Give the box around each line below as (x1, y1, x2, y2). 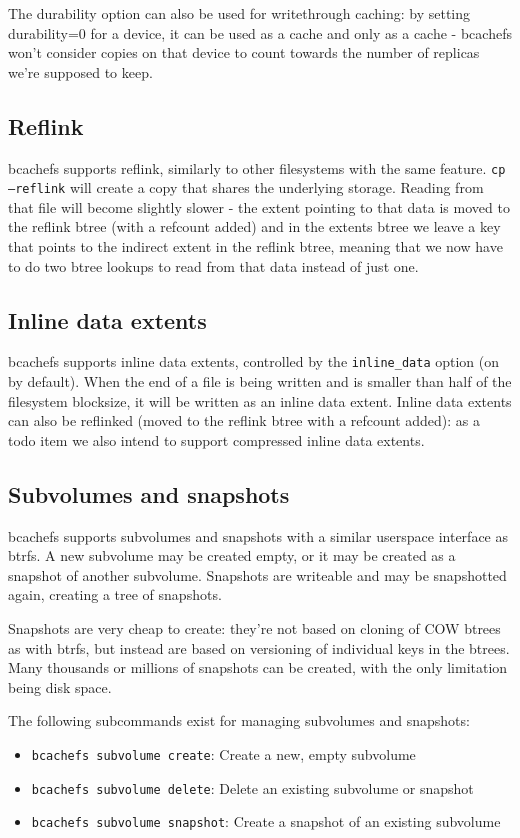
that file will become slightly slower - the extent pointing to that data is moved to (8, 196, 510, 217)
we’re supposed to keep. (8, 61, 153, 82)
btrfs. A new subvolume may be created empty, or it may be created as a (8, 545, 456, 566)
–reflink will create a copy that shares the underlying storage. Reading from (8, 177, 484, 198)
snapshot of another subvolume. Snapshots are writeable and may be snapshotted (8, 564, 507, 585)
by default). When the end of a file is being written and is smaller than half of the (8, 371, 512, 392)
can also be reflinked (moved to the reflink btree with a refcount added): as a (8, 410, 481, 431)
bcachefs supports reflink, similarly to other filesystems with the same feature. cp (8, 157, 506, 178)
